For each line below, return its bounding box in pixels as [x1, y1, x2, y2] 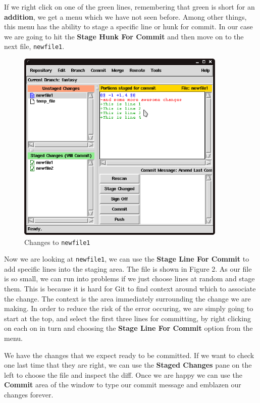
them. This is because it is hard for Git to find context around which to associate [4, 283, 256, 294]
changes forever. [4, 389, 54, 399]
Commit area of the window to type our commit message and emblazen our [4, 379, 241, 390]
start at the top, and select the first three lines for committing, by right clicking [4, 313, 251, 323]
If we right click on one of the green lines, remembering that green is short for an [4, 2, 255, 12]
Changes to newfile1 [24, 236, 90, 247]
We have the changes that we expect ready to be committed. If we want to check [4, 349, 254, 360]
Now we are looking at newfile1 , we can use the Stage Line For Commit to [4, 254, 249, 264]
